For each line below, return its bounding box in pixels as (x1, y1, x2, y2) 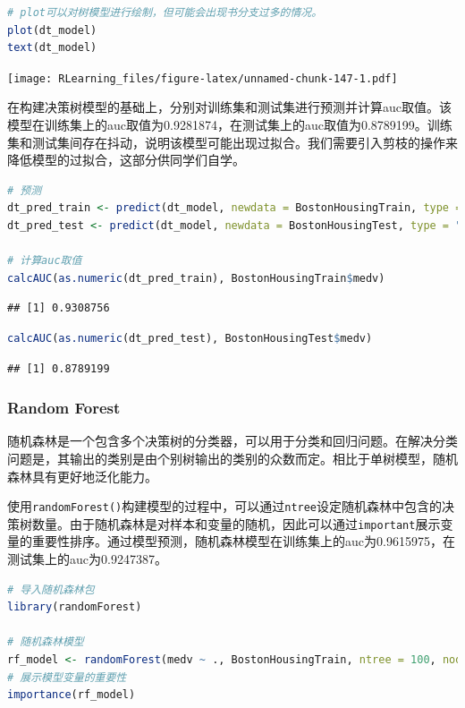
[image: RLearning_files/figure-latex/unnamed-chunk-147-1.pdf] (7, 72, 398, 85)
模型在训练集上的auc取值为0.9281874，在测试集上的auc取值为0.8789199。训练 (7, 115, 452, 134)
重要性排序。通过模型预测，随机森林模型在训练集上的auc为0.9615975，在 (31, 532, 455, 550)
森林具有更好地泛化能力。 (7, 466, 157, 485)
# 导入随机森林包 (7, 583, 95, 596)
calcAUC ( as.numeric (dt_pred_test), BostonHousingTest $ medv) (7, 331, 373, 345)
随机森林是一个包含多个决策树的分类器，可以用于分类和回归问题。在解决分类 (7, 431, 458, 450)
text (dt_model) (7, 41, 97, 55)
